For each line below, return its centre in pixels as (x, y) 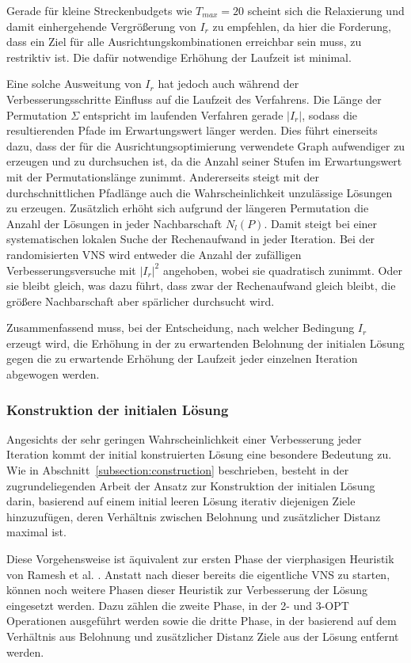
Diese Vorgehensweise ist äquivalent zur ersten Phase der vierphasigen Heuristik (200, 559)
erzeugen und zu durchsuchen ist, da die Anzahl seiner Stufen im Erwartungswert (204, 161)
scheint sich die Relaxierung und (326, 10)
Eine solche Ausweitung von (74, 84)
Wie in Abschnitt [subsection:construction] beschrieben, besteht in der (178, 470)
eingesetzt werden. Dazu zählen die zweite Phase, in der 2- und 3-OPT (178, 605)
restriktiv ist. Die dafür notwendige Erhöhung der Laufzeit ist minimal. (179, 57)
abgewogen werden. (53, 374)
